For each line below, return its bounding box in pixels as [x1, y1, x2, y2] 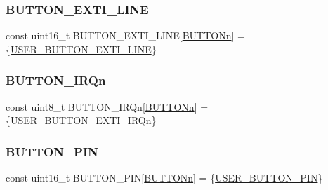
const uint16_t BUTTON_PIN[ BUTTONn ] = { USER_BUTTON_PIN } [6, 170, 323, 185]
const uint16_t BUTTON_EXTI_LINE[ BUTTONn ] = [6, 28, 245, 43]
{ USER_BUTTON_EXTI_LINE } [6, 41, 157, 56]
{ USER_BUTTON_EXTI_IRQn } [6, 113, 157, 128]
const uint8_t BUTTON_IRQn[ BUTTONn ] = [6, 99, 209, 114]
